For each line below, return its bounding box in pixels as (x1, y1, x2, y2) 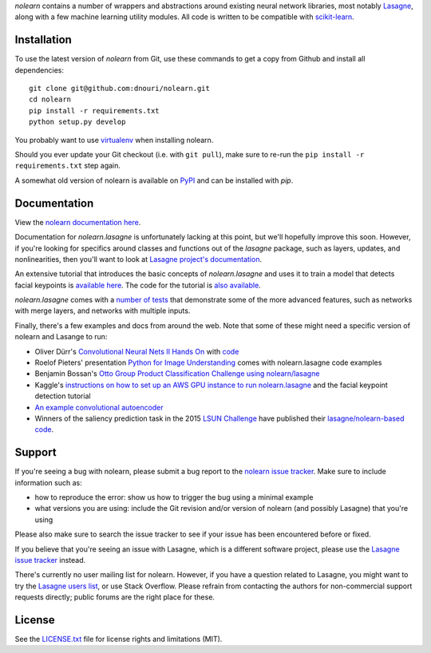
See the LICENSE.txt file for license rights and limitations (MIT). (14, 635, 223, 644)
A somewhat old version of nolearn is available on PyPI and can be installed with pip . (14, 176, 294, 185)
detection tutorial (34, 391, 91, 401)
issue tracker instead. (14, 556, 86, 564)
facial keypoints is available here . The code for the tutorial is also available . (14, 280, 261, 290)
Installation (14, 33, 72, 47)
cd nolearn (29, 95, 72, 104)
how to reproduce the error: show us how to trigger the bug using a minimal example (34, 493, 314, 502)
